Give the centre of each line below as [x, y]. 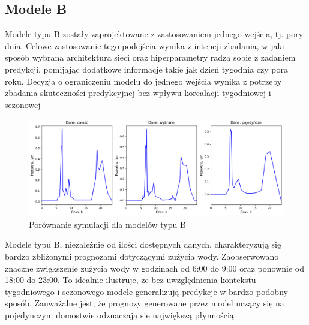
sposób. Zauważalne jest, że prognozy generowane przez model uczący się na [145, 303]
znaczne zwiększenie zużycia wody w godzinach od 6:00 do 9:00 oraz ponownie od [155, 268]
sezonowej [23, 104]
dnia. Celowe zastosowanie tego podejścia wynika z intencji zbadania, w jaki [145, 45]
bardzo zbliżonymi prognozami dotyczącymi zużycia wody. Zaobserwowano [142, 256]
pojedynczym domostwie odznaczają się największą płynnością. [121, 315]
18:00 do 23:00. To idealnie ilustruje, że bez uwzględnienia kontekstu [130, 280]
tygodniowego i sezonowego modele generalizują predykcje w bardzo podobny [146, 291]
